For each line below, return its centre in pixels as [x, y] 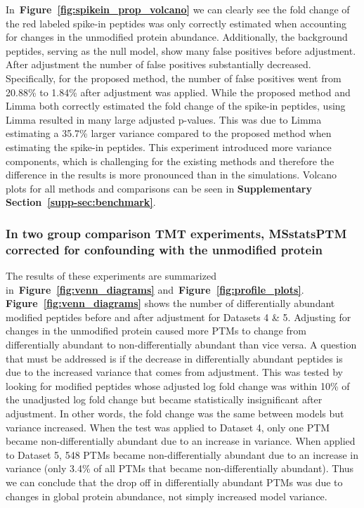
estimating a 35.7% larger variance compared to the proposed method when [169, 133]
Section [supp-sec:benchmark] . [81, 202]
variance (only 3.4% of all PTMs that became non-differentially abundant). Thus [180, 468]
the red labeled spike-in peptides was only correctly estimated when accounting [176, 23]
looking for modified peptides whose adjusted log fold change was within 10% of [178, 385]
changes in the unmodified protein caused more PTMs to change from [156, 331]
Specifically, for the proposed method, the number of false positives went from [174, 78]
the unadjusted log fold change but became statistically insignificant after [164, 399]
